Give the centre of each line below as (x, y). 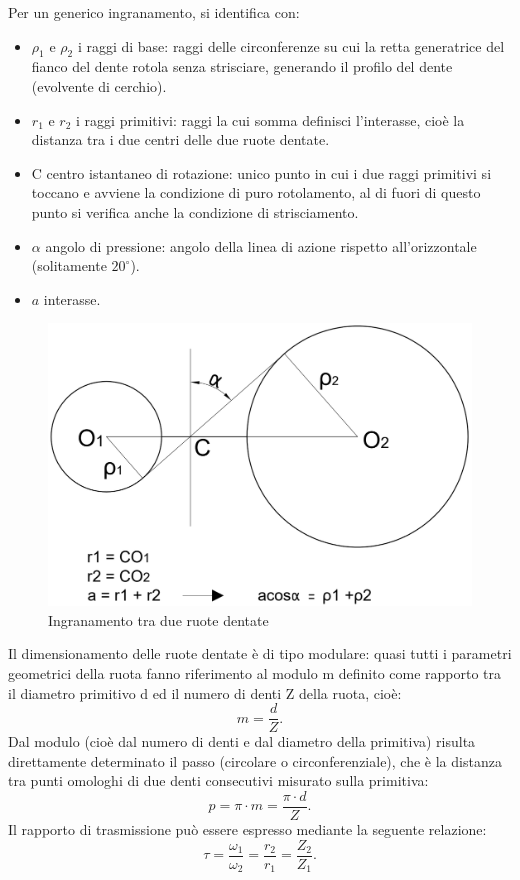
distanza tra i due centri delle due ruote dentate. (180, 139)
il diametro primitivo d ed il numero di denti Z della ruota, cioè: (205, 692)
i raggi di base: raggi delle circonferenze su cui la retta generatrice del (291, 45)
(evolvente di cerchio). (99, 85)
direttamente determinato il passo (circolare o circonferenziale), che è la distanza (255, 760)
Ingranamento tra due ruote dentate (158, 619)
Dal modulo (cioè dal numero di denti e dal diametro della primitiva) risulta (242, 741)
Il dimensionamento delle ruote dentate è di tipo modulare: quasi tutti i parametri (260, 653)
